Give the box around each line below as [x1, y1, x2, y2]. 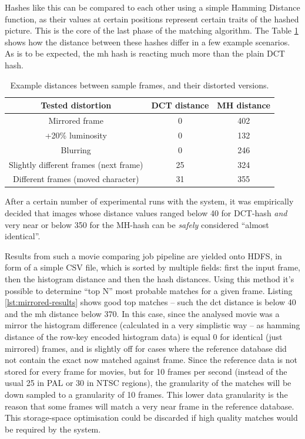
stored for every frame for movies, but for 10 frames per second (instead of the [5, 365, 287, 377]
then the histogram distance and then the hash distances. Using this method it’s [5, 273, 294, 285]
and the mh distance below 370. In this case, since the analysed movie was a [5, 307, 280, 319]
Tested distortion [41, 99, 112, 111]
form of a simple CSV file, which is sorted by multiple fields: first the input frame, [5, 261, 300, 273]
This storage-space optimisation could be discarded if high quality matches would [5, 411, 298, 424]
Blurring [61, 143, 91, 156]
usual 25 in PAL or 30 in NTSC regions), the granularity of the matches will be [5, 377, 291, 389]
